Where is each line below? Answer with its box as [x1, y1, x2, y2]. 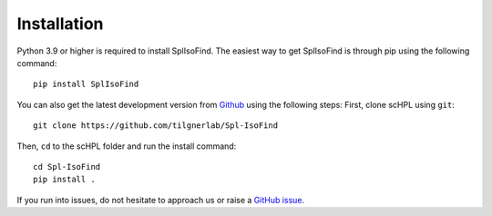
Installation [16, 14, 104, 34]
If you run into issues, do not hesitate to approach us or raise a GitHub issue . [16, 194, 305, 205]
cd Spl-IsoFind [33, 162, 101, 172]
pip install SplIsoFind [33, 79, 139, 90]
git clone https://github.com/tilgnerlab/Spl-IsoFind [33, 121, 278, 131]
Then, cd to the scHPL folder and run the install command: [16, 141, 237, 152]
